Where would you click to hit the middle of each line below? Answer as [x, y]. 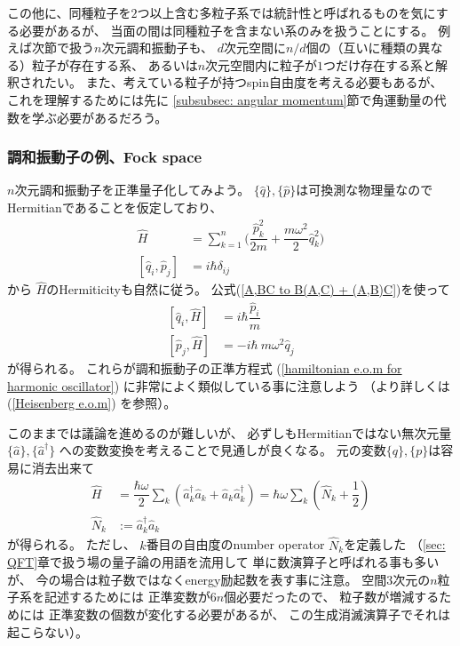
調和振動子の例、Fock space [105, 157]
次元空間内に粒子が [262, 64]
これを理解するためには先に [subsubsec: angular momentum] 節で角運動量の [221, 99]
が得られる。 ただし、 [71, 544]
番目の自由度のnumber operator [235, 544]
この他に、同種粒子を [69, 12]
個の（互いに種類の [362, 48]
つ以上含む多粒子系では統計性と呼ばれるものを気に [286, 12]
